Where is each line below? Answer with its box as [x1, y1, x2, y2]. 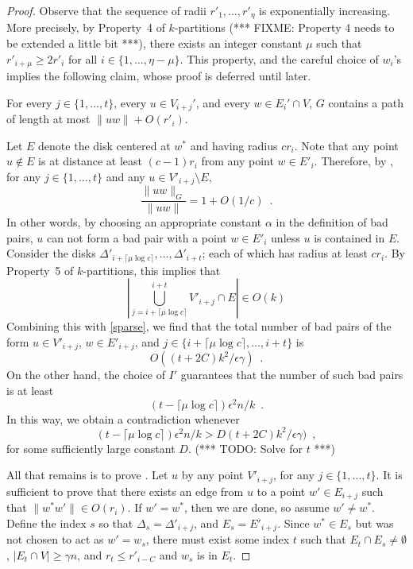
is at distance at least [38, 153, 142, 169]
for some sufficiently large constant [6, 439, 176, 456]
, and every [195, 94, 250, 110]
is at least [6, 382, 54, 399]
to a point [257, 482, 306, 499]
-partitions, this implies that [83, 261, 221, 278]
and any [106, 168, 145, 184]
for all [68, 50, 98, 67]
